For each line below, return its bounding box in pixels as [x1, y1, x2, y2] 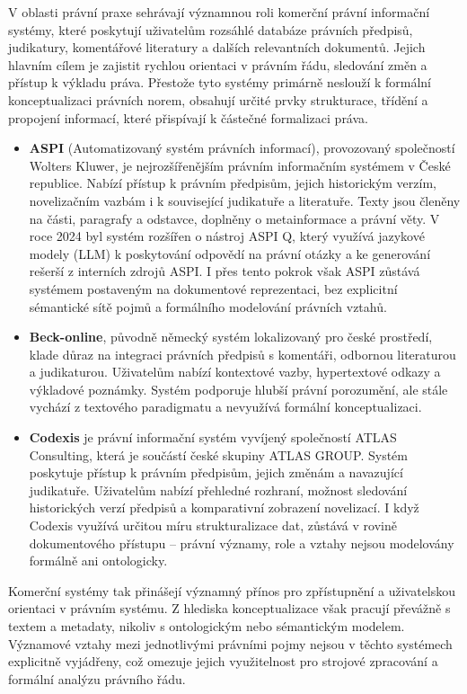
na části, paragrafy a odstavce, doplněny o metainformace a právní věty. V [29, 209, 440, 227]
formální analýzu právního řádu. [8, 669, 186, 688]
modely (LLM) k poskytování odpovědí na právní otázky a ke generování [29, 244, 431, 262]
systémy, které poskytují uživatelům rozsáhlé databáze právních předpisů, [8, 20, 413, 39]
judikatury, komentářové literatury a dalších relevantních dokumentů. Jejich [8, 38, 426, 57]
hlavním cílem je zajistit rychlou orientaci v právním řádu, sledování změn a [8, 55, 427, 74]
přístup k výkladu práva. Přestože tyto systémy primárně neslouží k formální [8, 73, 432, 92]
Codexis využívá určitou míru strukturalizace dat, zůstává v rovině [29, 516, 397, 535]
